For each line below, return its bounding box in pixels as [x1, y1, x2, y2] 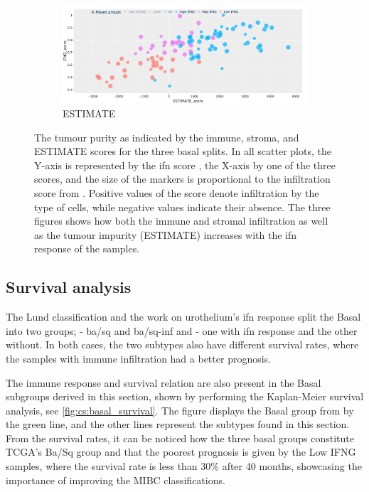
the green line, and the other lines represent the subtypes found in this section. [6, 417, 350, 432]
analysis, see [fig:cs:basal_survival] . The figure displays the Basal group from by [6, 402, 354, 417]
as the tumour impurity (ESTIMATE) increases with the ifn [34, 227, 297, 242]
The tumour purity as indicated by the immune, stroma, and [34, 129, 299, 144]
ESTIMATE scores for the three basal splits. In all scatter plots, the [34, 144, 331, 159]
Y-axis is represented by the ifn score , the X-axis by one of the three [34, 157, 336, 172]
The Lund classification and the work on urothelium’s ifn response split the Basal [6, 309, 361, 324]
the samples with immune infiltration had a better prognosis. [6, 351, 272, 365]
